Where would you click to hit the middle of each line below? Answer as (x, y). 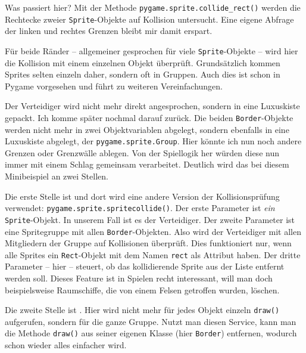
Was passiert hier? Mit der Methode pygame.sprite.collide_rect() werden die (153, 7)
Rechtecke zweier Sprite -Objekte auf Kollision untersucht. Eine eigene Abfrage (149, 19)
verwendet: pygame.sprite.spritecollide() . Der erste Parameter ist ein (140, 208)
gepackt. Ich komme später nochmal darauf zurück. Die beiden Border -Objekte (149, 117)
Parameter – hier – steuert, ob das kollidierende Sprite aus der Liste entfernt (145, 266)
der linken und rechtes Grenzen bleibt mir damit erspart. (109, 31)
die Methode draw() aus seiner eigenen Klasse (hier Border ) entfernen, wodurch (151, 333)
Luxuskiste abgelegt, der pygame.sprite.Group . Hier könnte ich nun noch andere (153, 141)
